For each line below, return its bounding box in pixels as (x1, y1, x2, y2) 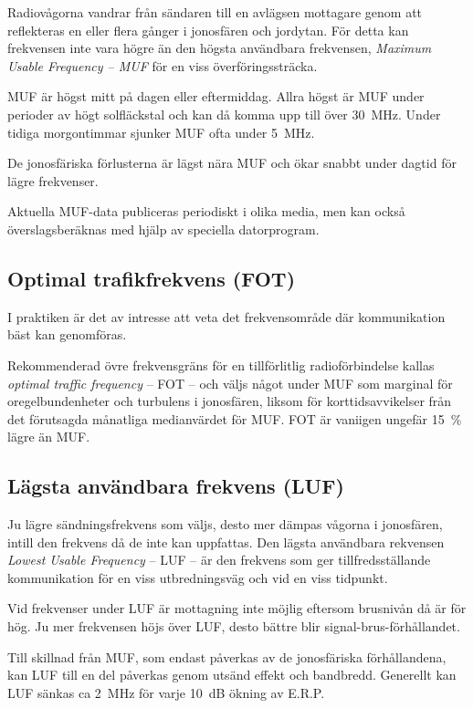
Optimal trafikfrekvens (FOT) (7, 264, 296, 292)
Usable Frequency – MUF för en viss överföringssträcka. (7, 56, 318, 75)
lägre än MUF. (7, 427, 90, 446)
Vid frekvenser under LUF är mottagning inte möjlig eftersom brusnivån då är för (7, 599, 467, 618)
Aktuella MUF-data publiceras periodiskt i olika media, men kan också (7, 202, 405, 221)
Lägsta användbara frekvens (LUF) (7, 472, 344, 500)
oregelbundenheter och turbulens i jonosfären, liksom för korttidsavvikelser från (7, 391, 452, 411)
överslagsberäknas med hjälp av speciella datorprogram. (7, 219, 320, 238)
